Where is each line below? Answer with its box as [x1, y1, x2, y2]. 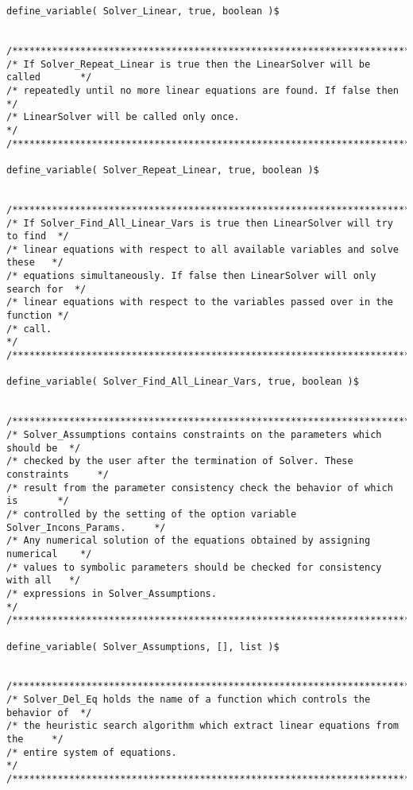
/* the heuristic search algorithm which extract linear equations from [6, 720, 399, 732]
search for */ [6, 283, 87, 295]
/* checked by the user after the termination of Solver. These [6, 455, 353, 467]
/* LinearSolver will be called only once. [6, 111, 240, 123]
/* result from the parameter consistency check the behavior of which [6, 482, 393, 494]
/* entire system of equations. [6, 746, 177, 758]
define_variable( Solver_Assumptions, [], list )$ [6, 641, 280, 653]
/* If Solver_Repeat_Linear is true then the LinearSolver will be [6, 58, 371, 70]
